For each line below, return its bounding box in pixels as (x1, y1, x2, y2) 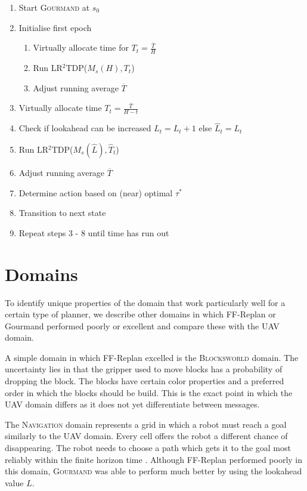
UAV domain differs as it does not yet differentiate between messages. (5, 398, 260, 410)
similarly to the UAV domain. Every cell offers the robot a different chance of (5, 430, 288, 442)
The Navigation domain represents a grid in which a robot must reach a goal (5, 418, 287, 430)
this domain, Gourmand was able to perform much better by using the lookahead (5, 465, 302, 477)
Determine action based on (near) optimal (18, 186, 173, 199)
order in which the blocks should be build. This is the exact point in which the (5, 386, 293, 399)
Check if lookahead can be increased (18, 122, 151, 134)
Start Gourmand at (18, 1, 90, 13)
